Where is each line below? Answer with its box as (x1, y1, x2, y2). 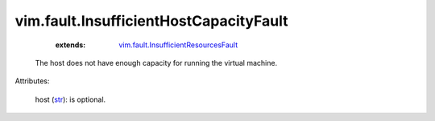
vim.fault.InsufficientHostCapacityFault (14, 12, 288, 30)
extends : (55, 40, 86, 50)
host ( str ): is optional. (35, 95, 106, 104)
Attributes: (14, 76, 50, 86)
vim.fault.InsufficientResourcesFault (118, 40, 238, 50)
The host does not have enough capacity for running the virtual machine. (35, 58, 278, 67)
